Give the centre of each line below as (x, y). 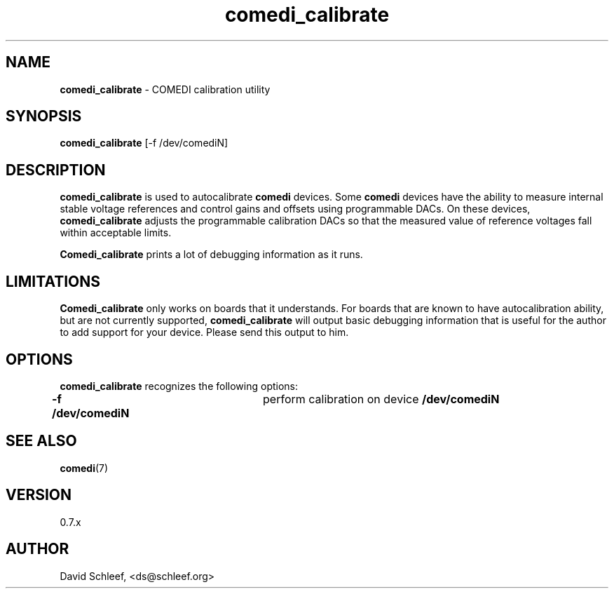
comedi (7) (84, 468)
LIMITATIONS (53, 281)
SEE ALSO (41, 441)
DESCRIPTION (56, 170)
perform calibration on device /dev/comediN (381, 399)
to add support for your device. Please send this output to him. (204, 332)
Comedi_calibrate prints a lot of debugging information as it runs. (211, 255)
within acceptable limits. (116, 233)
